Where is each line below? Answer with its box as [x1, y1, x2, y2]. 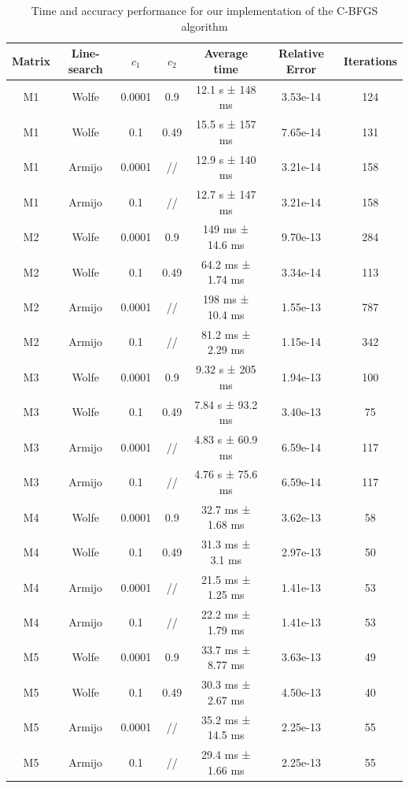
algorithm [181, 17, 228, 34]
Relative [278, 45, 324, 61]
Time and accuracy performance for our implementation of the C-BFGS [31, 2, 378, 18]
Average [204, 45, 249, 61]
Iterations [343, 52, 397, 69]
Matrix [12, 52, 50, 69]
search [68, 60, 103, 76]
